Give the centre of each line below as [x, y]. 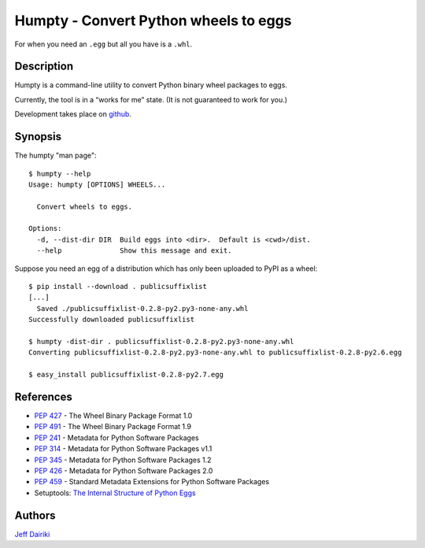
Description [44, 67]
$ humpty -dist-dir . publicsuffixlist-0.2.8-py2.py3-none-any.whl [161, 341]
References [43, 396]
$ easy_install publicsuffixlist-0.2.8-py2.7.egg [126, 375]
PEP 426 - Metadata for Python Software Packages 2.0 [124, 471]
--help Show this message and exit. [134, 251]
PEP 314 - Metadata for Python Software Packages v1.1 [123, 449]
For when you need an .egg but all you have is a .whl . [103, 44]
